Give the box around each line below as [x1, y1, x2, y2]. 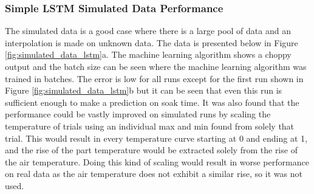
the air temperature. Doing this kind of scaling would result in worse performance [5, 155, 309, 168]
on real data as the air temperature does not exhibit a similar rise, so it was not [5, 167, 302, 180]
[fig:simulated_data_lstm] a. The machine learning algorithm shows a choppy [5, 48, 292, 61]
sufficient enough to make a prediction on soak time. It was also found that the [5, 95, 299, 108]
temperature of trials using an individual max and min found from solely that [5, 119, 295, 132]
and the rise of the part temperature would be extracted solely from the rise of [5, 144, 298, 156]
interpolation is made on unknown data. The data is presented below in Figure [5, 36, 298, 49]
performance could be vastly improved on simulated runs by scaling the [5, 108, 271, 120]
